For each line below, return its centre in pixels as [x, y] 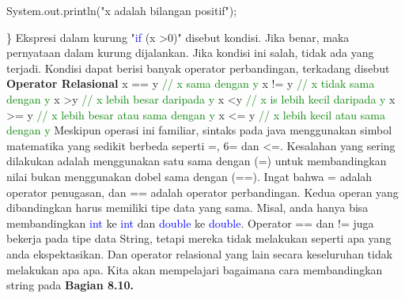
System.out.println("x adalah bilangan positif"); [122, 10]
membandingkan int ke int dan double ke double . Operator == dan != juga [190, 223]
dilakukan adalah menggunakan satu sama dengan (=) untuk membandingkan [197, 161]
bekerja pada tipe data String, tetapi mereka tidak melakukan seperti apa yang [199, 238]
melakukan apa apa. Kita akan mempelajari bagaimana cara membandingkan [195, 269]
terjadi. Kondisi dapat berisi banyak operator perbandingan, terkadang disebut [198, 68]
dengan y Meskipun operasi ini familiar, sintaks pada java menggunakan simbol [199, 130]
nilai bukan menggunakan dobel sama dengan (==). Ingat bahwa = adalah [189, 176]
